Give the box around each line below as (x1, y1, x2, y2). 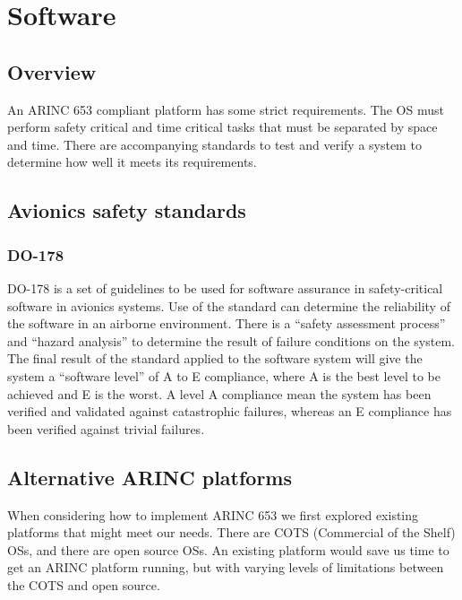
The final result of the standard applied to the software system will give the (7, 349, 423, 368)
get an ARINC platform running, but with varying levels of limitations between (7, 558, 444, 577)
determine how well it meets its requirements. (7, 152, 257, 171)
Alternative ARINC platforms (7, 463, 293, 491)
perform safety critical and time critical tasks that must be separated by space (7, 117, 438, 136)
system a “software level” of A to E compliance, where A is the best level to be (7, 366, 441, 385)
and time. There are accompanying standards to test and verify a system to (7, 135, 422, 153)
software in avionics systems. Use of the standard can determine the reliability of (7, 296, 450, 315)
